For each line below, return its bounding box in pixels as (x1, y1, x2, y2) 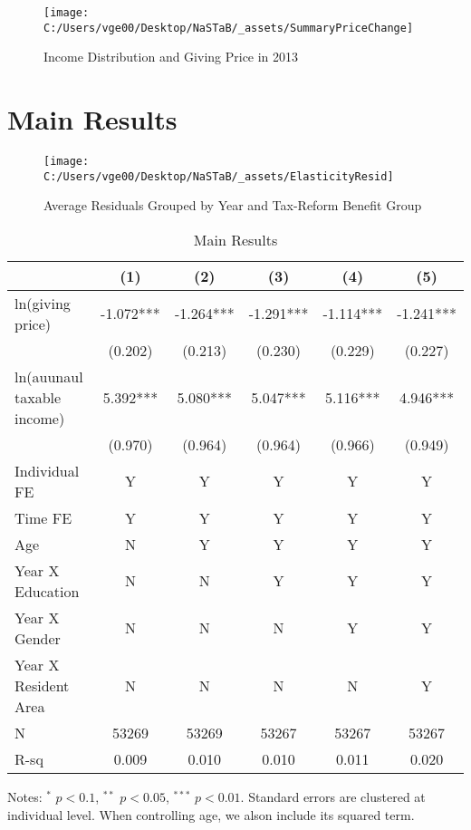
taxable (14, 386, 62, 408)
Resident (14, 674, 70, 696)
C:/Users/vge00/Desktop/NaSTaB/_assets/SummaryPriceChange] (43, 21, 414, 34)
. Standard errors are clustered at (240, 787, 426, 806)
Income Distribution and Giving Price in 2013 (43, 47, 299, 66)
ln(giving (14, 292, 71, 314)
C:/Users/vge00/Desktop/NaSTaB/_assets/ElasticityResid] (43, 169, 394, 183)
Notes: (7, 787, 43, 806)
